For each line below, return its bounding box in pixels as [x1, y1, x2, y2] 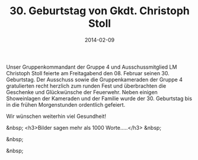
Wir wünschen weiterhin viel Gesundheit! [6, 113, 107, 120]
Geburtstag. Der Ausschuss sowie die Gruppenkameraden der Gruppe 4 [6, 76, 183, 83]
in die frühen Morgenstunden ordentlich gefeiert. [6, 101, 126, 108]
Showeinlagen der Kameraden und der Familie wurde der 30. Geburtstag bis [6, 95, 193, 102]
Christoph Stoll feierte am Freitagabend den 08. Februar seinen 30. [6, 69, 170, 76]
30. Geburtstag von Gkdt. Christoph [9, 4, 190, 18]
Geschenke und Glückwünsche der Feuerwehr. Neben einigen [6, 88, 158, 95]
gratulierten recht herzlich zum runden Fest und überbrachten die [6, 82, 167, 89]
